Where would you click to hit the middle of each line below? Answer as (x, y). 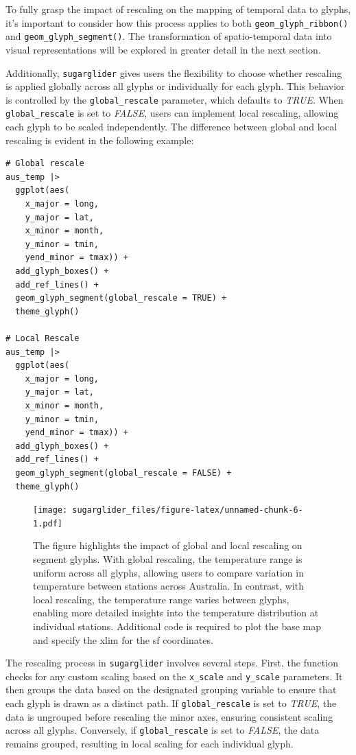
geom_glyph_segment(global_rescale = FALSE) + (123, 473)
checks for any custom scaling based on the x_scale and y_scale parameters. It (174, 676)
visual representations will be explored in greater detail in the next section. (163, 49)
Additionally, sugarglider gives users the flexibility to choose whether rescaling (174, 72)
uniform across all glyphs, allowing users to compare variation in (168, 572)
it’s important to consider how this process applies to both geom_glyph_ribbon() (177, 22)
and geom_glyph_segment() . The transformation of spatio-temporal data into (169, 36)
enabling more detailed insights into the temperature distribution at (176, 613)
